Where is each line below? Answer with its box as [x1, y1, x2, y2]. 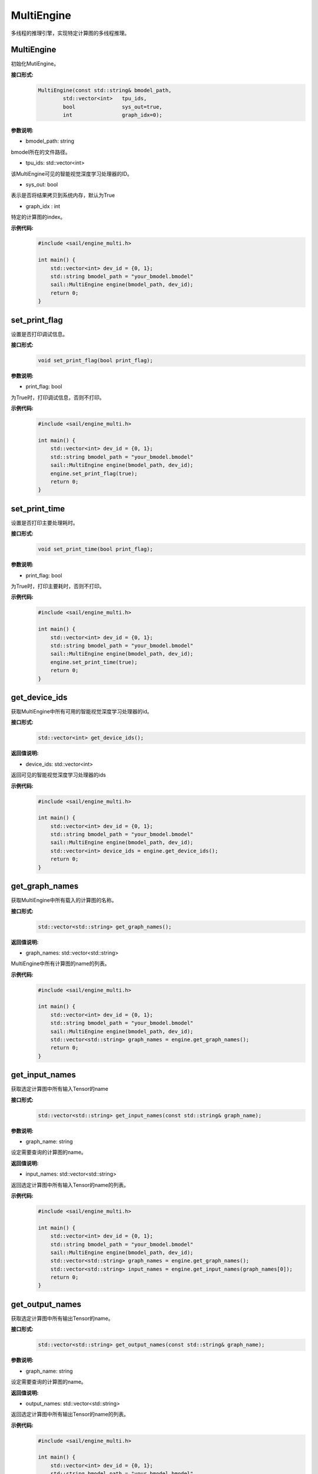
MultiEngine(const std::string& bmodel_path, [38, 87, 172, 94]
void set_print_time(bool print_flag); [38, 546, 153, 552]
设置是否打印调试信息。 [11, 330, 68, 337]
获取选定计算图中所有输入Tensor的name [11, 1085, 108, 1093]
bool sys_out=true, [62, 103, 163, 110]
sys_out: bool [25, 180, 58, 188]
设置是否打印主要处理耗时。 [11, 519, 78, 526]
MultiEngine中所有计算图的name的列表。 [11, 960, 110, 967]
